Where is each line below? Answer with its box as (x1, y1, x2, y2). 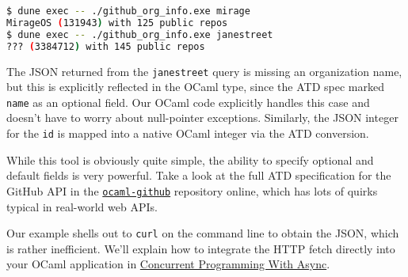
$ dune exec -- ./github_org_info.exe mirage (6, 6, 250, 17)
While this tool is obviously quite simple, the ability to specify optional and (6, 151, 374, 168)
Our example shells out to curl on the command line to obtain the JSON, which (6, 225, 399, 241)
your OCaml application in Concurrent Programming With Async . (6, 256, 330, 272)
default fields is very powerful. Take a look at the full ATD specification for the (6, 167, 391, 184)
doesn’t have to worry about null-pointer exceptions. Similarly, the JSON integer (6, 109, 398, 126)
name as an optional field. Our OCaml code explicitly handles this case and (6, 93, 370, 110)
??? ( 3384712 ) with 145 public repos (6, 40, 205, 52)
